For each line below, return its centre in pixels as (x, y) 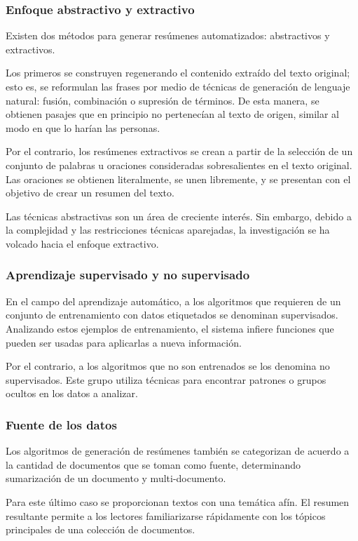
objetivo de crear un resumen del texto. (90, 193)
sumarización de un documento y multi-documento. (116, 478)
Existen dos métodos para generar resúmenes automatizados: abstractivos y (168, 35)
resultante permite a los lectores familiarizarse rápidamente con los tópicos (166, 515)
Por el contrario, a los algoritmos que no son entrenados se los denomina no (168, 366)
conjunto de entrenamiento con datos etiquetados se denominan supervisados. (172, 315)
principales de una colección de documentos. (101, 529)
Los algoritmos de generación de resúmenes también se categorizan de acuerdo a (178, 451)
